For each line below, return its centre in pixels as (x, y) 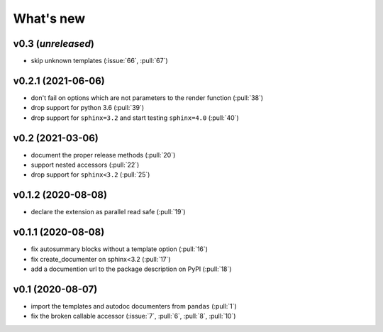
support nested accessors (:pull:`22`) (85, 165)
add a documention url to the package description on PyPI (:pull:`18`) (131, 269)
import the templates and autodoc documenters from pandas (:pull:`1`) (134, 306)
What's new (49, 18)
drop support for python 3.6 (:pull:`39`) (88, 108)
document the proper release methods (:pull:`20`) (103, 155)
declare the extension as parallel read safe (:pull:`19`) (108, 212)
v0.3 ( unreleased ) (54, 44)
